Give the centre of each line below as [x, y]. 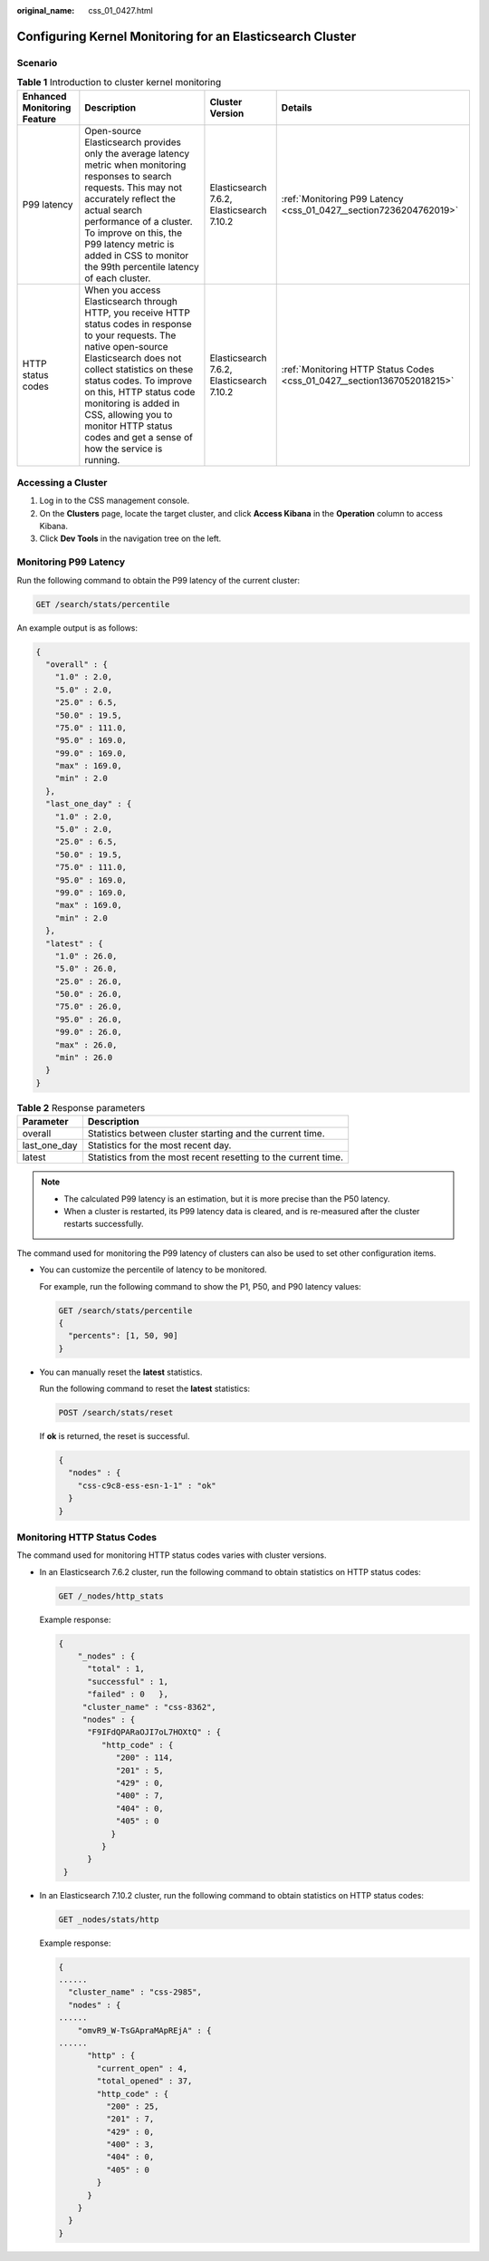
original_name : [46, 10]
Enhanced [44, 96]
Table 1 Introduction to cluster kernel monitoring [119, 82]
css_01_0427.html [120, 10]
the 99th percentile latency [142, 266]
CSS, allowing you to [129, 414]
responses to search [128, 176]
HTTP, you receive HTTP [137, 313]
